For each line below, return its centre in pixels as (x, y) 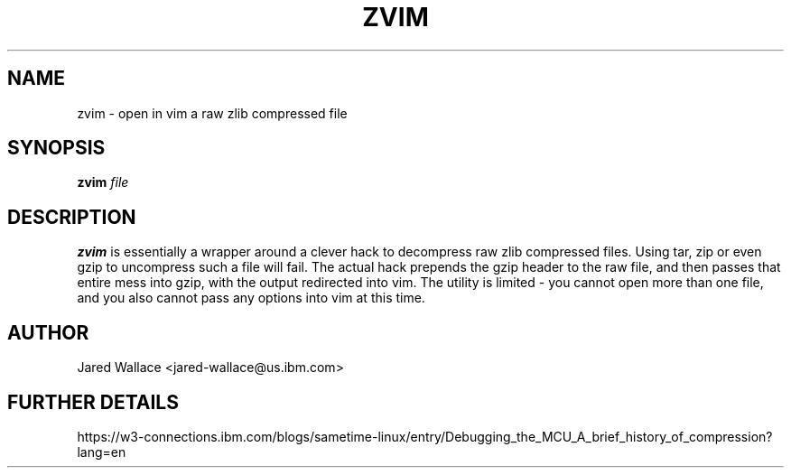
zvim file (103, 182)
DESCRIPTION (72, 217)
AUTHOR (48, 332)
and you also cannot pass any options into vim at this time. (251, 298)
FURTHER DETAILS (93, 402)
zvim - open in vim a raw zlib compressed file (212, 113)
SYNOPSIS (56, 148)
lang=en (102, 452)
